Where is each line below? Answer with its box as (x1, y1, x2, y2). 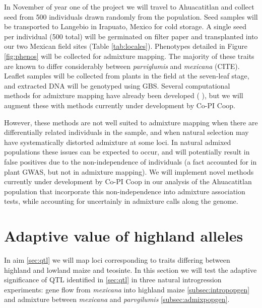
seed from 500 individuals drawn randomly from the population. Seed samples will (4, 11, 258, 22)
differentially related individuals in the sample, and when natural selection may (4, 127, 249, 137)
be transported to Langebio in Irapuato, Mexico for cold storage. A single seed (4, 21, 246, 32)
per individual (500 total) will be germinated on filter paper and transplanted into (4, 31, 258, 41)
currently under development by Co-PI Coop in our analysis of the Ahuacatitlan (4, 176, 252, 187)
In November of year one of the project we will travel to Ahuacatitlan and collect (4, 2, 254, 12)
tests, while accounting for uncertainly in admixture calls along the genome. (4, 196, 238, 206)
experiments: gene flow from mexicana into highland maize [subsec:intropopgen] (4, 284, 250, 294)
